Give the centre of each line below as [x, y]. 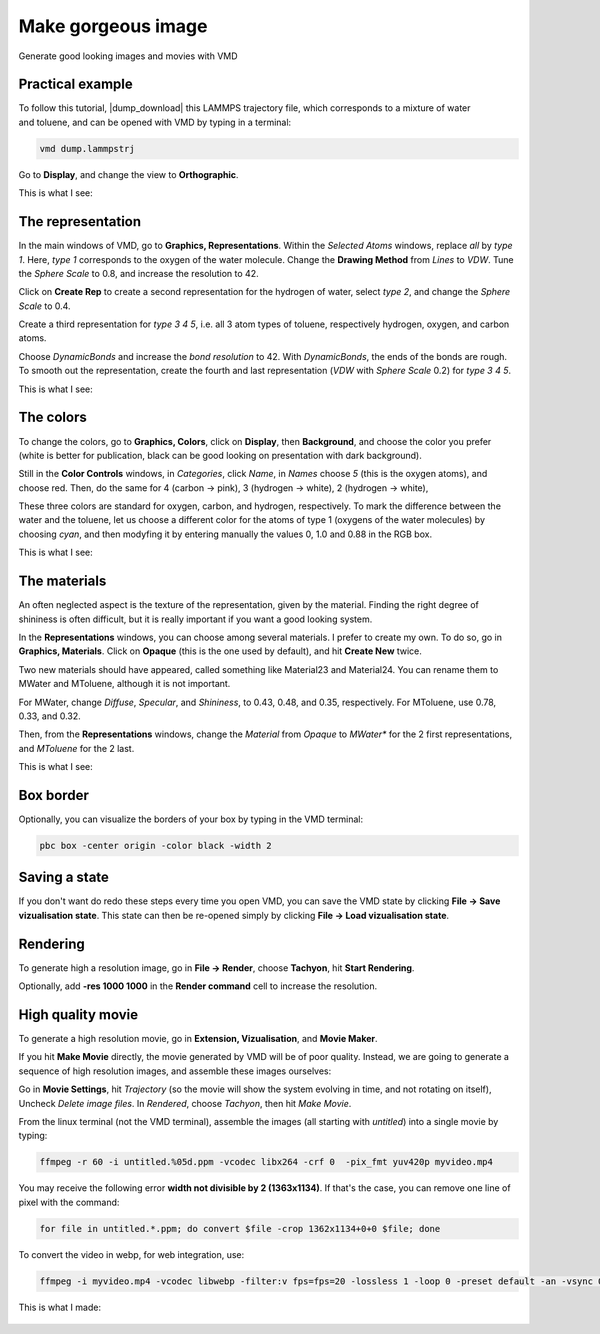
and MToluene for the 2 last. [76, 748]
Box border [53, 795]
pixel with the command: [69, 1202]
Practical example [76, 84]
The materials [62, 581]
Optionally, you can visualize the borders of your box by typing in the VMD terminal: [191, 819]
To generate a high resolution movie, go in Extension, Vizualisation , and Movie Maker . [198, 1039]
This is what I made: [60, 1307]
